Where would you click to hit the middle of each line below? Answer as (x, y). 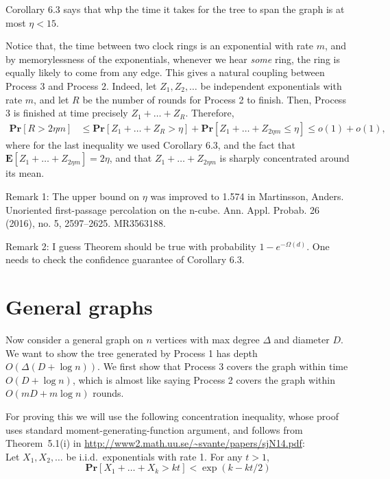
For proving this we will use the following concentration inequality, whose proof (172, 416)
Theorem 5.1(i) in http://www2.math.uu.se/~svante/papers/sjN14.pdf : (155, 443)
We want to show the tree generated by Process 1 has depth (132, 353)
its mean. (25, 173)
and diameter (302, 340)
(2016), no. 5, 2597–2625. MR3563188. (86, 223)
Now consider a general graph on (74, 340)
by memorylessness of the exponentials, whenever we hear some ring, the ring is (173, 59)
